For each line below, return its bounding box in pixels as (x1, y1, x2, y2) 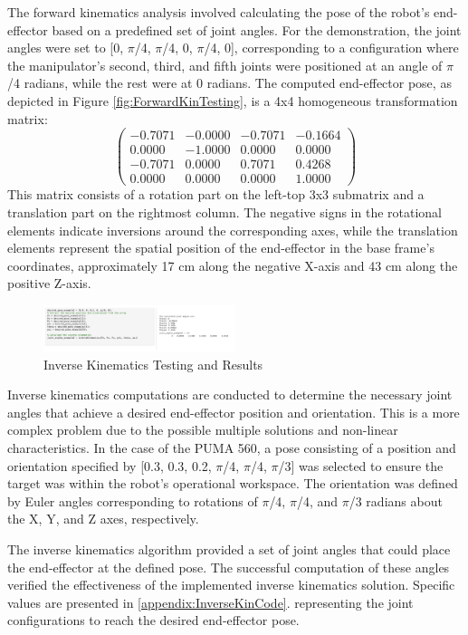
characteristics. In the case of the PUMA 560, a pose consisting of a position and (7, 438, 456, 457)
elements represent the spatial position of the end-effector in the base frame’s (7, 238, 435, 257)
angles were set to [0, (7, 38, 124, 57)
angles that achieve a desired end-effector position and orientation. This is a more (7, 402, 460, 421)
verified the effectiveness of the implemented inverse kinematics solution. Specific (7, 575, 455, 594)
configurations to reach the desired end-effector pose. (7, 611, 300, 630)
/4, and (296, 491, 339, 510)
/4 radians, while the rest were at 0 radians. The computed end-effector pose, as (7, 73, 452, 92)
